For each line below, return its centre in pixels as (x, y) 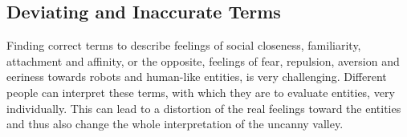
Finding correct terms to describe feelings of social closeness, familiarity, (184, 45)
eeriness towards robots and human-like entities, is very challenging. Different (197, 77)
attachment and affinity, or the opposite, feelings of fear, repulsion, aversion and (203, 60)
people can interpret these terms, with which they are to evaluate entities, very (201, 92)
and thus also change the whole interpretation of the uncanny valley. (175, 124)
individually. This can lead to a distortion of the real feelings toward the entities (204, 108)
